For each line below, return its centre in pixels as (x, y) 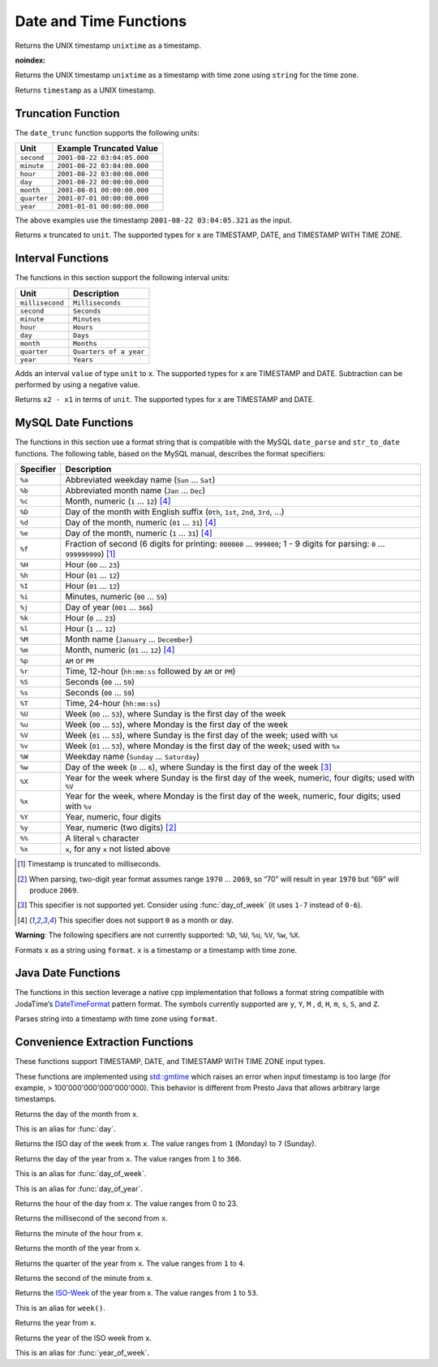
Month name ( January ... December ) (129, 639)
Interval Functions (62, 259)
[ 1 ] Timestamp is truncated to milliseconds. (89, 864)
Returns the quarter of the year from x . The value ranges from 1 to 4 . (130, 1263)
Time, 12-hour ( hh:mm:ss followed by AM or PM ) (150, 672)
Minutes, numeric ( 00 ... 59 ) (116, 597)
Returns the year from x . (56, 1323)
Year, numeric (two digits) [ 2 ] (121, 828)
